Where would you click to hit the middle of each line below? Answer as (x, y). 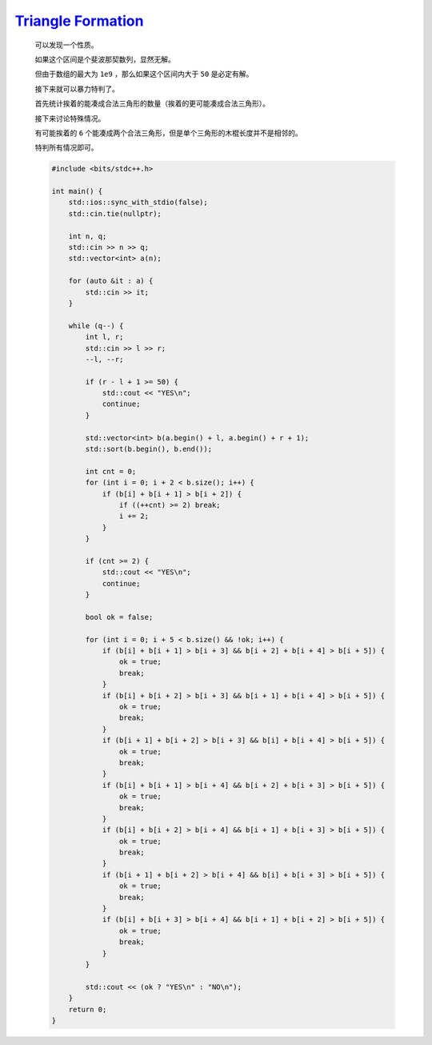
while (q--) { (96, 326)
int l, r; (104, 337)
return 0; (88, 1009)
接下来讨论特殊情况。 (70, 118)
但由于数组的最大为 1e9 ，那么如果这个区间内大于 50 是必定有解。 (144, 74)
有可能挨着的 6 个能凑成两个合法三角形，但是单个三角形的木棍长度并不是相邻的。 (169, 133)
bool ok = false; (119, 617)
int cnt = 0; (111, 471)
